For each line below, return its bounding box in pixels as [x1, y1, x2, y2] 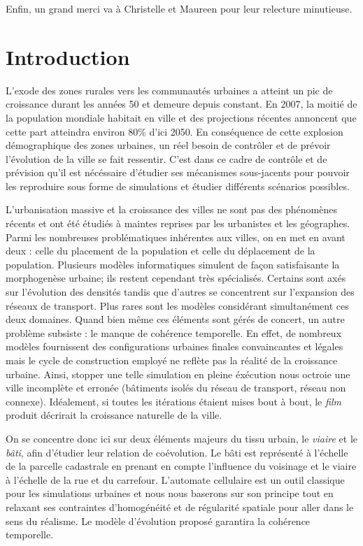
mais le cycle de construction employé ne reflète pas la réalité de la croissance [6, 353, 338, 367]
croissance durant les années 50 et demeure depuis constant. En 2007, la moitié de [6, 96, 357, 111]
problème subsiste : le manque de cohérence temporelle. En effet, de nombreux [6, 325, 342, 340]
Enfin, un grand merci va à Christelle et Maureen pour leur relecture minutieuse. [6, 1, 353, 15]
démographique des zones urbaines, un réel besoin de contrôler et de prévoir [6, 138, 331, 152]
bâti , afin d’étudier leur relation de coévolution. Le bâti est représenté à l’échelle [6, 445, 348, 459]
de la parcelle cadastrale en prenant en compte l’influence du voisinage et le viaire [6, 459, 357, 473]
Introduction [6, 42, 130, 71]
